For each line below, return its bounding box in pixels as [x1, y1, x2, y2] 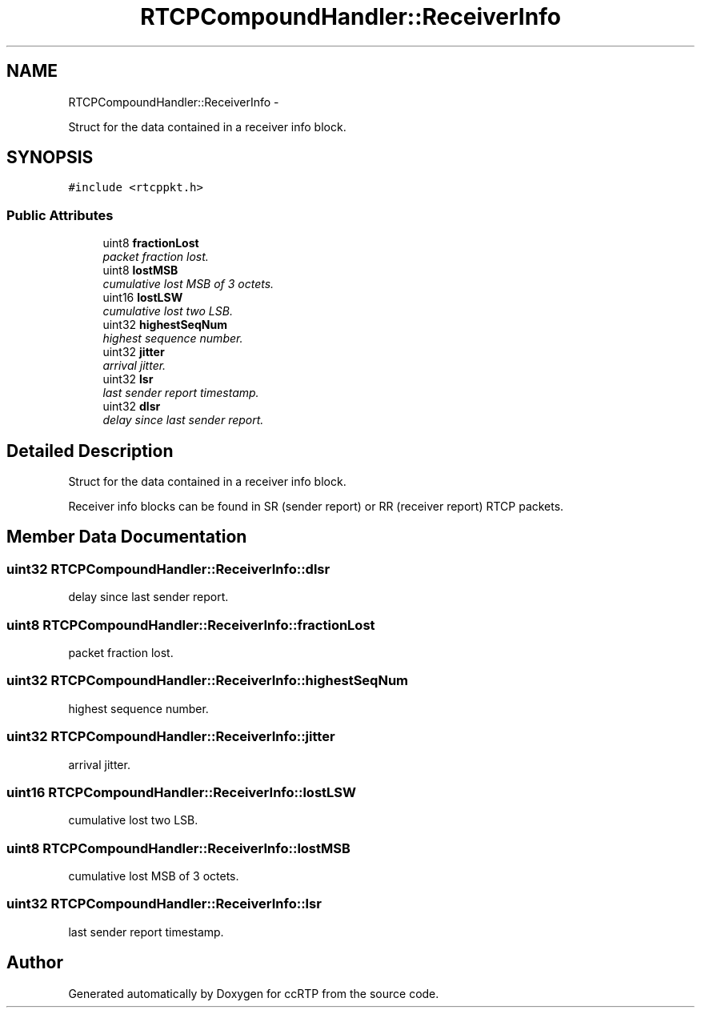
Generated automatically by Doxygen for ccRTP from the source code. [68, 986, 439, 1000]
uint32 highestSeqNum [102, 318, 227, 332]
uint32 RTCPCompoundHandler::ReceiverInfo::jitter [6, 728, 335, 745]
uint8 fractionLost [102, 236, 199, 250]
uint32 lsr [102, 372, 154, 387]
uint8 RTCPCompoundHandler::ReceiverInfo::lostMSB [6, 840, 350, 856]
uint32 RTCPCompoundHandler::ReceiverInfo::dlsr [6, 560, 330, 577]
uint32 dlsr [102, 399, 161, 414]
